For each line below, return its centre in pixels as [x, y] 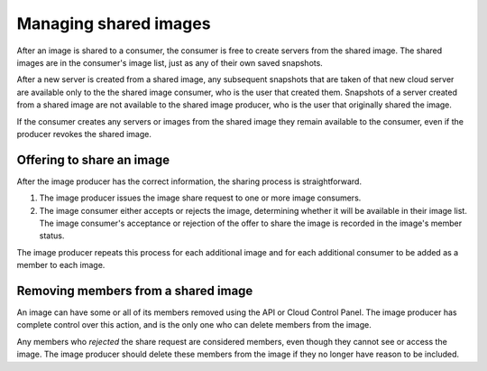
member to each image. [61, 265]
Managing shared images [114, 23]
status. [52, 236]
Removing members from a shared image [135, 290]
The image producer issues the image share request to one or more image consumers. [200, 198]
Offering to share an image [93, 159]
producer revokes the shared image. [84, 134]
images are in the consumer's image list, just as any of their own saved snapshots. [170, 62]
